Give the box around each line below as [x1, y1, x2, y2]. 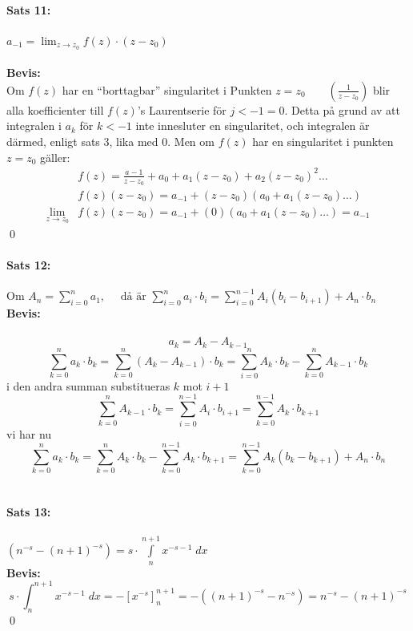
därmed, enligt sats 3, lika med [6, 133, 158, 150]
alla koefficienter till [6, 101, 104, 118]
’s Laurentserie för [137, 101, 227, 118]
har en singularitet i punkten [252, 133, 394, 150]
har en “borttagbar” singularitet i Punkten [62, 81, 272, 98]
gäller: [40, 148, 70, 165]
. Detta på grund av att [284, 101, 400, 118]
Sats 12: [6, 256, 51, 273]
